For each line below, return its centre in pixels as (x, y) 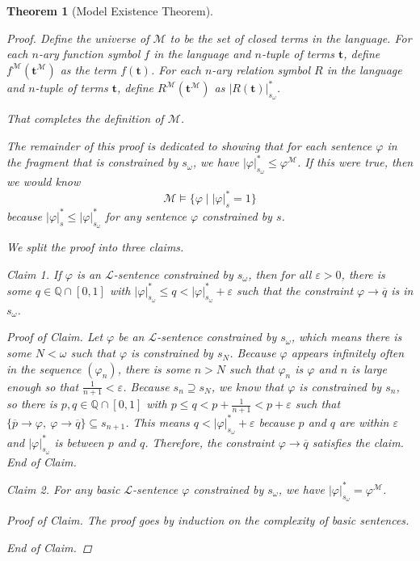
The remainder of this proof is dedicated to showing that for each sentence (189, 146)
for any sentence (146, 215)
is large (369, 368)
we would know (44, 181)
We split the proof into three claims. (95, 246)
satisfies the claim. (358, 442)
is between (79, 442)
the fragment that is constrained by (92, 162)
